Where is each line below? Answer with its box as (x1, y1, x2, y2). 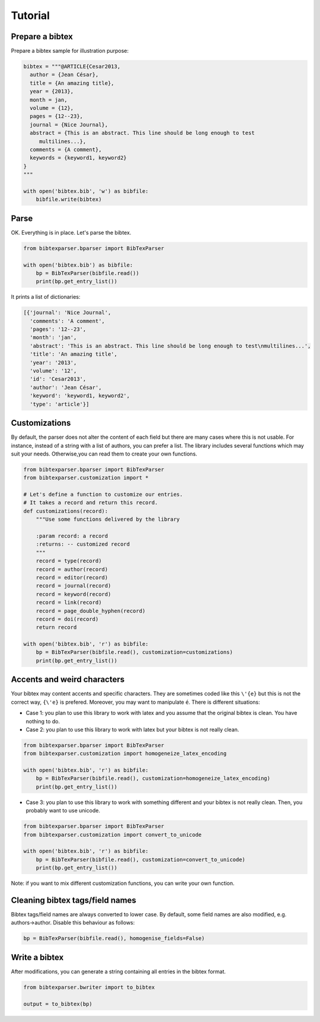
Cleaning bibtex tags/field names (11, 895, 136, 905)
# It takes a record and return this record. (23, 499, 158, 506)
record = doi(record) (36, 615, 99, 622)
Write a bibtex (11, 952, 64, 962)
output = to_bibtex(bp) (23, 1001, 93, 1007)
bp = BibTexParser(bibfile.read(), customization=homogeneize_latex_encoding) (36, 775, 271, 782)
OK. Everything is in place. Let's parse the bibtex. (11, 229, 132, 236)
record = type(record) (36, 558, 102, 564)
